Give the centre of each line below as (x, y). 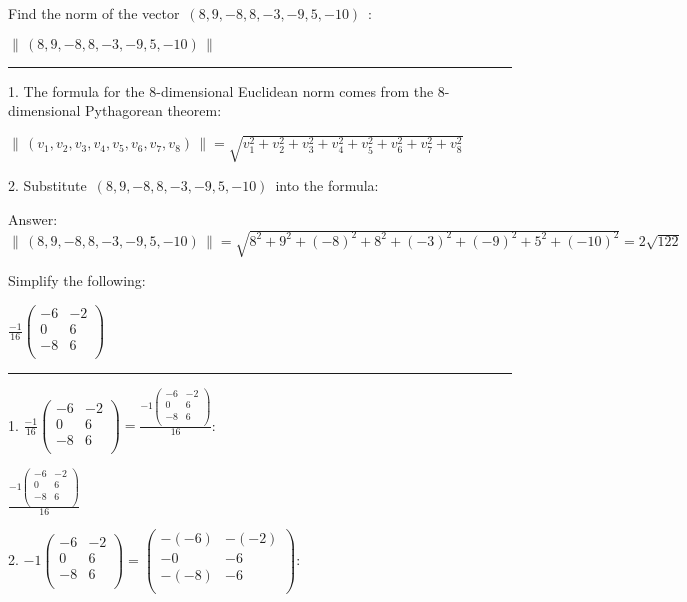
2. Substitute (47, 185)
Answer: (33, 218)
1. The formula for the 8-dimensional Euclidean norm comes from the (221, 90)
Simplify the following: (77, 280)
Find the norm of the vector (94, 13)
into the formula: (327, 185)
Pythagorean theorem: (153, 110)
